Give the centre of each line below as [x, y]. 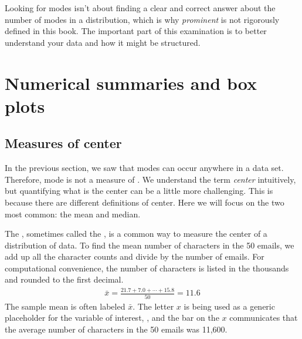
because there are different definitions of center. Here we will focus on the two [145, 202]
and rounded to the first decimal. [64, 279]
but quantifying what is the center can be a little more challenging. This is [139, 191]
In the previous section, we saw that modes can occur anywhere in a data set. [144, 168]
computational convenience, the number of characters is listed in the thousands [147, 268]
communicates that [264, 318]
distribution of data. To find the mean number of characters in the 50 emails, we [150, 245]
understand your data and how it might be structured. [103, 42]
